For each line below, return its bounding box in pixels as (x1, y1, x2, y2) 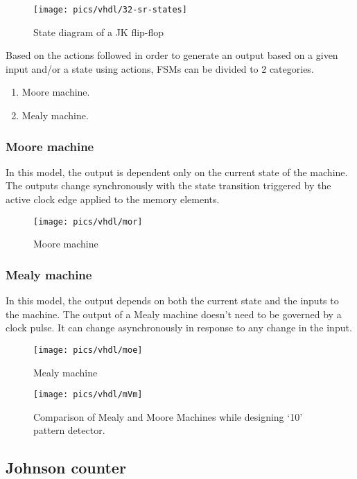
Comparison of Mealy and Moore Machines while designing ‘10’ (33, 409, 303, 424)
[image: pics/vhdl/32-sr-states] (33, 5, 187, 15)
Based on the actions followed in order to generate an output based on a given (6, 48, 338, 62)
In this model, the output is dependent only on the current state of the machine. (6, 164, 348, 179)
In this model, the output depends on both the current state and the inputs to (6, 293, 339, 308)
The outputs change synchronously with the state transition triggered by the (6, 178, 331, 193)
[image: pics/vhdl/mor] (33, 216, 143, 227)
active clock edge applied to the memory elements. (6, 192, 220, 207)
